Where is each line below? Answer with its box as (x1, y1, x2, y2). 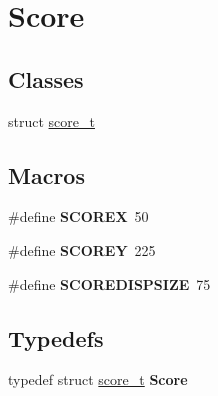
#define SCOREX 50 (8, 206, 149, 227)
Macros (8, 159, 85, 190)
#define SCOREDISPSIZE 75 (8, 273, 211, 294)
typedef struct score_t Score (8, 369, 188, 390)
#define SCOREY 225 (8, 239, 156, 260)
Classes (8, 63, 84, 94)
